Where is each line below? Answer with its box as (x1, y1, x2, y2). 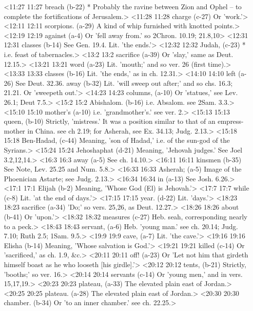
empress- (217, 116, 244, 126)
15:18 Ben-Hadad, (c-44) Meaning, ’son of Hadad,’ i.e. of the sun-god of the (4, 135, 230, 145)
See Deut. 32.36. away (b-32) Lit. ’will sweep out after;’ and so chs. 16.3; (16, 78, 233, 88)
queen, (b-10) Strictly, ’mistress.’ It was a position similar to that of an (4, 116, 215, 126)
